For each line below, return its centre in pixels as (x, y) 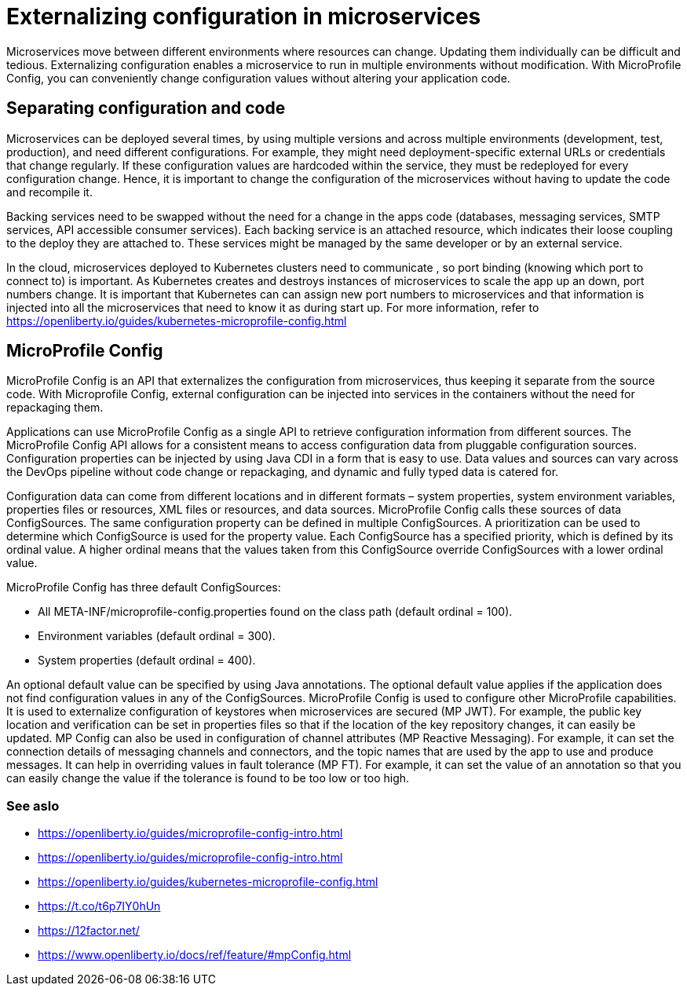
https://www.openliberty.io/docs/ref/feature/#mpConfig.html (195, 955)
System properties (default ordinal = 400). (147, 661)
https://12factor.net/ (89, 931)
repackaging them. (55, 408)
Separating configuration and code (146, 108)
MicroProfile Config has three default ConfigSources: (144, 588)
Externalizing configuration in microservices (244, 16)
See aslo (33, 805)
